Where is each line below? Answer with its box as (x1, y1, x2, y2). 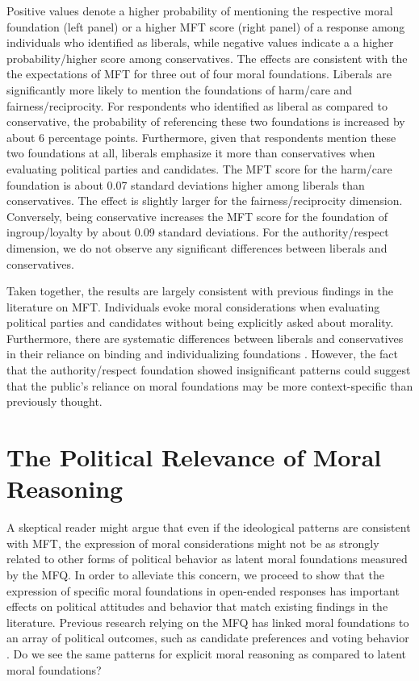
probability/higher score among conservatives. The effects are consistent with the (6, 49, 408, 66)
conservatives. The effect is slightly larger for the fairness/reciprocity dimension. (6, 192, 403, 209)
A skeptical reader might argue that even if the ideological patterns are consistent (6, 519, 411, 536)
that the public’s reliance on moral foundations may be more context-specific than (6, 377, 413, 394)
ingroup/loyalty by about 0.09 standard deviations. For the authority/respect (6, 224, 389, 240)
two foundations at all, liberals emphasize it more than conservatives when (6, 144, 375, 161)
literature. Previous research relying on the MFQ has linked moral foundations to (6, 613, 409, 630)
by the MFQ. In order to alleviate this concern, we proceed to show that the (6, 566, 384, 583)
